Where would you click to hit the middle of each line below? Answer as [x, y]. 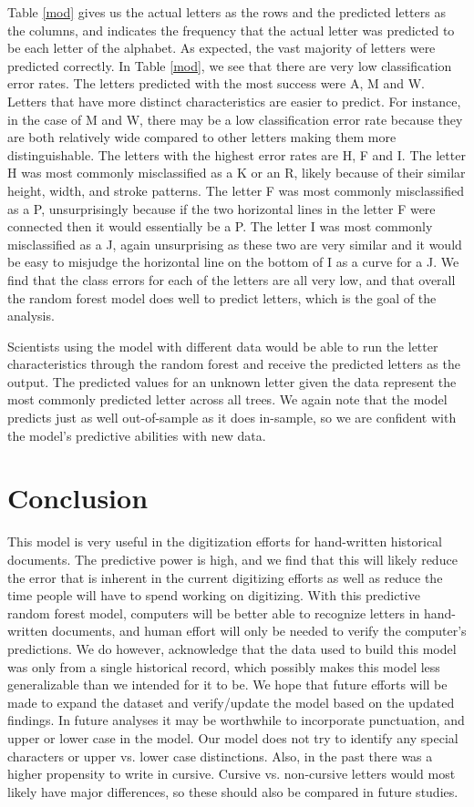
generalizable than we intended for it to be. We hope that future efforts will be [227, 684]
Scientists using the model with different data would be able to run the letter [223, 346]
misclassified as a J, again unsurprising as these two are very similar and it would [235, 244]
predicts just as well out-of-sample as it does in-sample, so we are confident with [232, 418]
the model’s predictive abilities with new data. [137, 435]
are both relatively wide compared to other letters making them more [202, 137]
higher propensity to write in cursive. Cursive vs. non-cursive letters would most [232, 774]
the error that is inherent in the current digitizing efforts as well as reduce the [225, 577]
